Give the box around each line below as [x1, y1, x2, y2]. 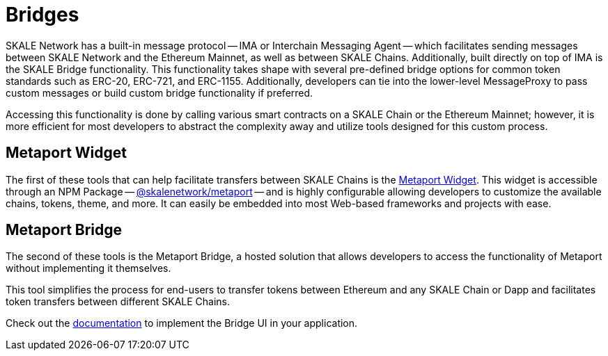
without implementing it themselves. [6, 262, 171, 275]
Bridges [6, 3, 79, 26]
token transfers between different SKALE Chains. [6, 296, 231, 308]
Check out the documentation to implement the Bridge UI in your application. [6, 317, 358, 330]
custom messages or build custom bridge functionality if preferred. [6, 86, 313, 99]
